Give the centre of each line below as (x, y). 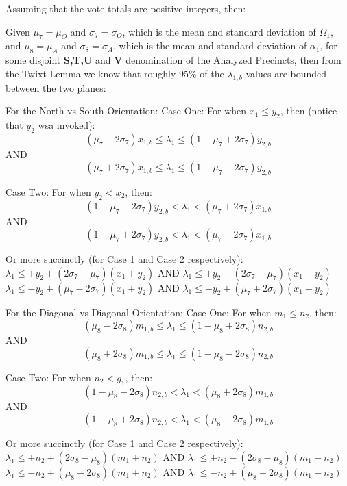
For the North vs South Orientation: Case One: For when (126, 111)
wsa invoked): (67, 124)
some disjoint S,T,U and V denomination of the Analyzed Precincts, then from (173, 60)
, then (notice (309, 111)
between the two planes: (56, 87)
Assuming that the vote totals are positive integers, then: (126, 8)
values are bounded (286, 73)
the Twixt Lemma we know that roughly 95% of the (115, 73)
